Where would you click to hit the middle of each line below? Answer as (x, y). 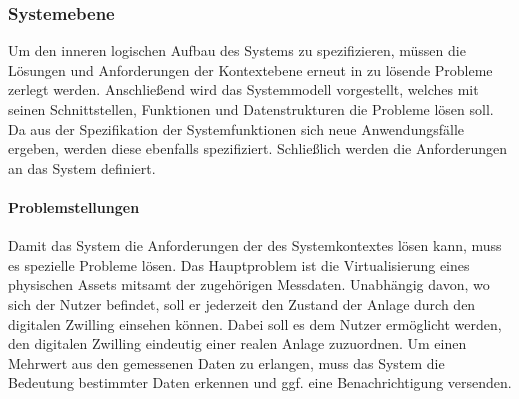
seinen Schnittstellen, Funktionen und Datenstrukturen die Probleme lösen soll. (251, 109)
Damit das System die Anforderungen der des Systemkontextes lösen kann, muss (255, 245)
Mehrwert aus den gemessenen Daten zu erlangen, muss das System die (226, 362)
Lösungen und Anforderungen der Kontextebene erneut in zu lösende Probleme (250, 69)
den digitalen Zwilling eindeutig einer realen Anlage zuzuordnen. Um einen (237, 343)
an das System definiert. (82, 167)
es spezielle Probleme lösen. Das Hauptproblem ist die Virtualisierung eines (239, 264)
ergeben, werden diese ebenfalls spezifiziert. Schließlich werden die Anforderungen (258, 148)
